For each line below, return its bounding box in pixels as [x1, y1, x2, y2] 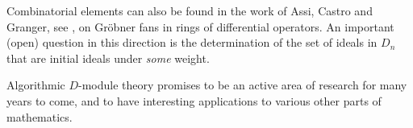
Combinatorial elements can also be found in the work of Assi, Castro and [6, 2, 373, 19]
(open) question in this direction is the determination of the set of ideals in [6, 34, 378, 51]
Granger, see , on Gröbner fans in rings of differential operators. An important [6, 18, 394, 35]
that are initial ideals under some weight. [6, 49, 210, 66]
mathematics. [6, 108, 73, 125]
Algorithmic [6, 76, 65, 93]
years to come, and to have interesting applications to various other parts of [6, 92, 382, 109]
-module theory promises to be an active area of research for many [78, 76, 407, 93]
